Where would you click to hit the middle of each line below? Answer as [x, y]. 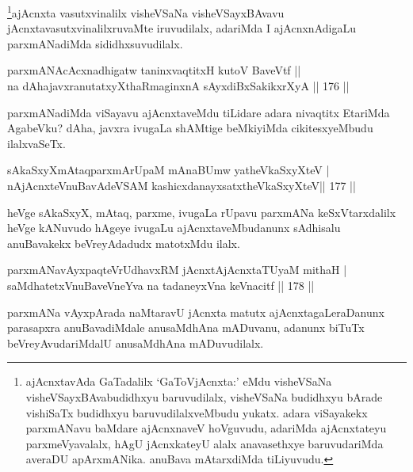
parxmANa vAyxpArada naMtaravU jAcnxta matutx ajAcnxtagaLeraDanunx [196, 312]
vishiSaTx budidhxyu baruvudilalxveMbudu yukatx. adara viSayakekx [197, 412]
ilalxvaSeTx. [36, 143]
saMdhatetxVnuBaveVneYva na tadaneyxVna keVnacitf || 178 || [161, 285]
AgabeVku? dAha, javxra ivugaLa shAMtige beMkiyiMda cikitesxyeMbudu [190, 128]
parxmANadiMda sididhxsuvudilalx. [95, 43]
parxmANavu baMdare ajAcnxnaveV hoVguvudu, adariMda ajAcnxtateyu [206, 428]
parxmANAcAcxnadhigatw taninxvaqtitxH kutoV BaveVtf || [154, 70]
